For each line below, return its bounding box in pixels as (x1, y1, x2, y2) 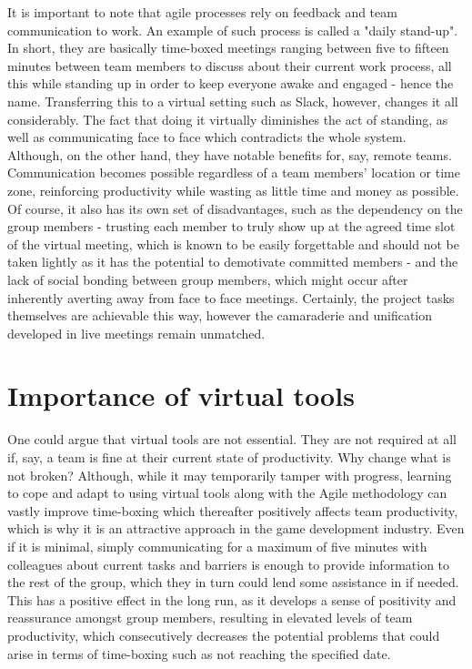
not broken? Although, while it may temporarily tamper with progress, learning (7, 465, 452, 484)
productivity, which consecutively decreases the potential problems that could (7, 625, 440, 644)
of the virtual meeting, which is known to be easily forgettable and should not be (7, 234, 459, 253)
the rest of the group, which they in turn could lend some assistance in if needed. (7, 573, 459, 592)
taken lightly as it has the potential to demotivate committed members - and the (7, 252, 458, 271)
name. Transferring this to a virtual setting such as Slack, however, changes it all (7, 91, 458, 110)
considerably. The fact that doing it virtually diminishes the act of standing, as (7, 109, 448, 128)
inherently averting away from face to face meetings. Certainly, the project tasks (7, 288, 455, 307)
